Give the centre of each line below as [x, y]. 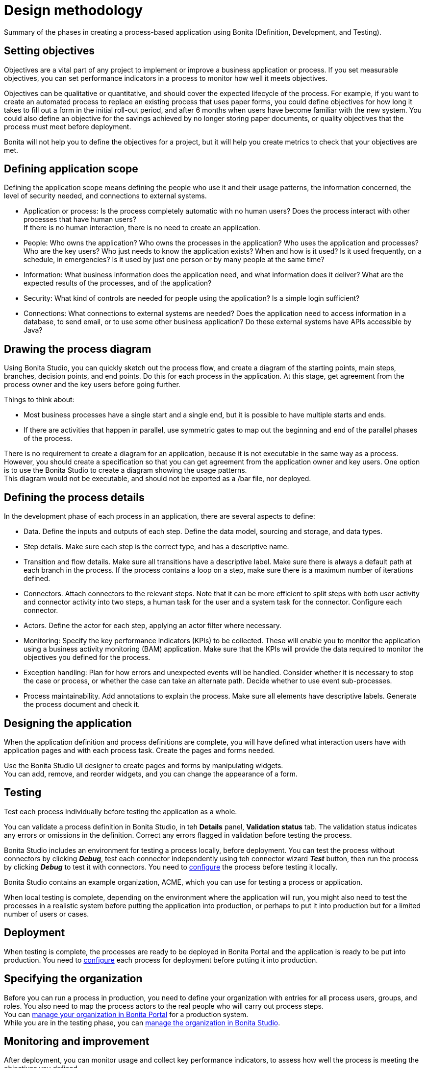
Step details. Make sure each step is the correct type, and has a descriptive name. [156, 547]
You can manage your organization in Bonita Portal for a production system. [126, 1014]
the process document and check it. [82, 704]
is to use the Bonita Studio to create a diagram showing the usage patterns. [126, 470]
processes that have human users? [80, 219]
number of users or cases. [47, 914]
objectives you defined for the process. [87, 657]
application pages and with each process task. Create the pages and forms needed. [139, 750]
